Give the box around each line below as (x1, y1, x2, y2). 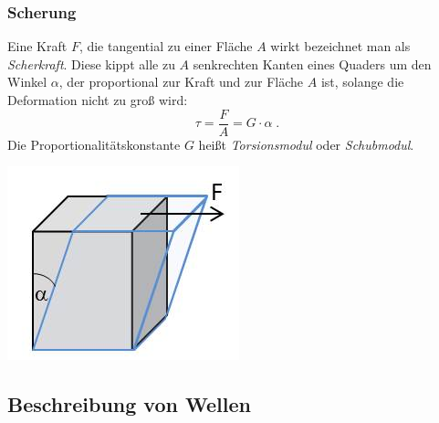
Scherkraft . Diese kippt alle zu (7, 54, 175, 73)
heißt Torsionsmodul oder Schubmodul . (198, 134, 414, 153)
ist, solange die (320, 72, 404, 91)
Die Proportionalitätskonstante (7, 134, 181, 153)
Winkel (7, 72, 47, 91)
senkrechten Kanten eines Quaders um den (193, 54, 432, 73)
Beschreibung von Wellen (7, 390, 251, 418)
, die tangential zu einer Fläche (78, 37, 253, 56)
